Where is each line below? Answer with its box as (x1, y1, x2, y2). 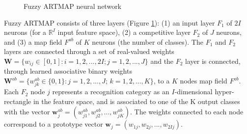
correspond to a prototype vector (4, 119, 103, 129)
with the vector (4, 107, 50, 117)
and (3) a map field (4, 36, 62, 47)
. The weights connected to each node (130, 107, 244, 117)
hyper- (215, 86, 234, 97)
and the (150, 55, 174, 66)
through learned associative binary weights (4, 66, 132, 76)
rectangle (4, 96, 31, 106)
